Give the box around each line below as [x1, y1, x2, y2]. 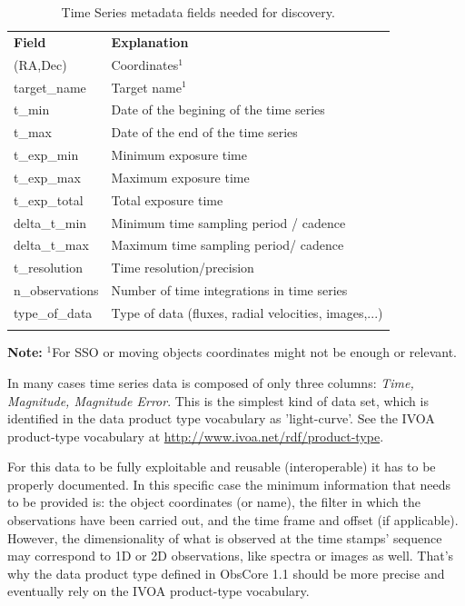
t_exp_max [14, 167, 81, 186]
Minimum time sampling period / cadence [111, 213, 346, 232]
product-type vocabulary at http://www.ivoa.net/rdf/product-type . [7, 426, 384, 445]
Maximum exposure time [111, 167, 250, 186]
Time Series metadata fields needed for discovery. [61, 3, 335, 21]
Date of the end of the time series [111, 123, 298, 142]
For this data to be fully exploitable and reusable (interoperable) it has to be [7, 457, 436, 476]
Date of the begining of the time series [111, 100, 325, 119]
